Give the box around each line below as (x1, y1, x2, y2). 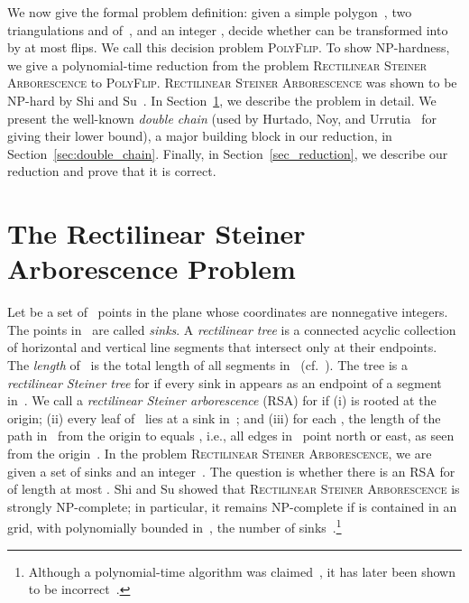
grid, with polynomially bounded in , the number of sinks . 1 (7, 515, 342, 537)
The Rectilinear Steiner (7, 215, 306, 252)
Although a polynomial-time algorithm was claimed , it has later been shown (28, 561, 455, 580)
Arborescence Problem (7, 250, 296, 287)
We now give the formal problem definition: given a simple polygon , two (7, 3, 412, 21)
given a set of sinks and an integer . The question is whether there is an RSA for (7, 461, 455, 480)
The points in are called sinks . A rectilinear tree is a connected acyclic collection (7, 320, 456, 339)
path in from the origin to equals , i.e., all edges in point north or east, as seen (7, 426, 455, 445)
